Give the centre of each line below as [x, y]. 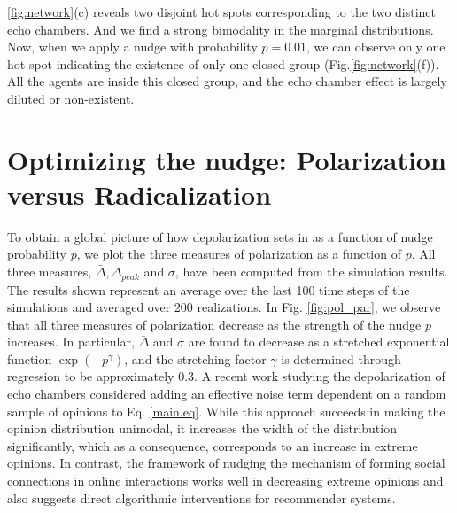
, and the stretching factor [195, 358]
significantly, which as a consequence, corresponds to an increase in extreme [213, 445]
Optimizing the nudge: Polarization [227, 159]
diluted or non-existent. [71, 98]
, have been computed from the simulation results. [311, 272]
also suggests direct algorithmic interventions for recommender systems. [201, 497]
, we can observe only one [376, 47]
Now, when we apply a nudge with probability [132, 47]
